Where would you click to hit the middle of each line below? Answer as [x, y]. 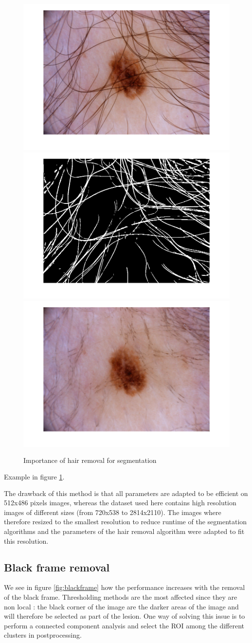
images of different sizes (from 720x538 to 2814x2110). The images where [113, 512]
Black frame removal [57, 567]
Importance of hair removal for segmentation [90, 460]
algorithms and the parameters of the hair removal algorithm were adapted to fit [124, 531]
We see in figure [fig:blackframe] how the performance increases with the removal [125, 587]
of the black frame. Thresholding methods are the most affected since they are [121, 597]
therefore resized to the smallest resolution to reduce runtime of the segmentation [126, 522]
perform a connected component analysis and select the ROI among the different [124, 625]
